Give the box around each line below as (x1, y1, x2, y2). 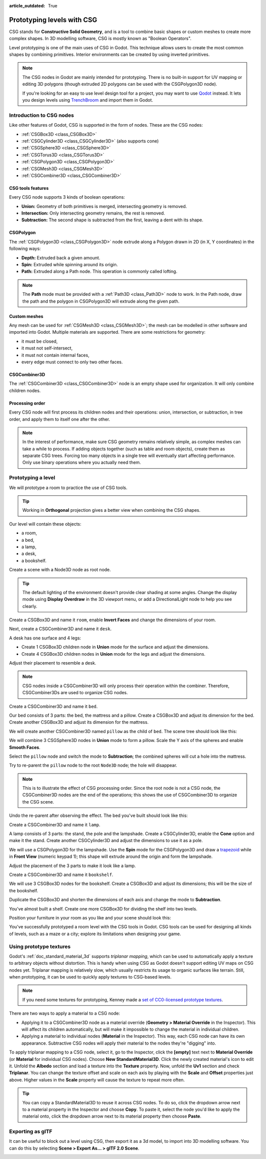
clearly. (22, 603, 37, 609)
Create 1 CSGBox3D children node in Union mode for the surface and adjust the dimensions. (21, 644, 209, 650)
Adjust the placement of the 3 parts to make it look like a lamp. (9, 863, 136, 869)
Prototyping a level (9, 474, 56, 481)
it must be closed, (21, 338, 58, 344)
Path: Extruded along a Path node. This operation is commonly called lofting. (21, 269, 177, 275)
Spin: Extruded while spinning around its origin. (21, 262, 118, 268)
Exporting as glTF (9, 1128, 53, 1135)
